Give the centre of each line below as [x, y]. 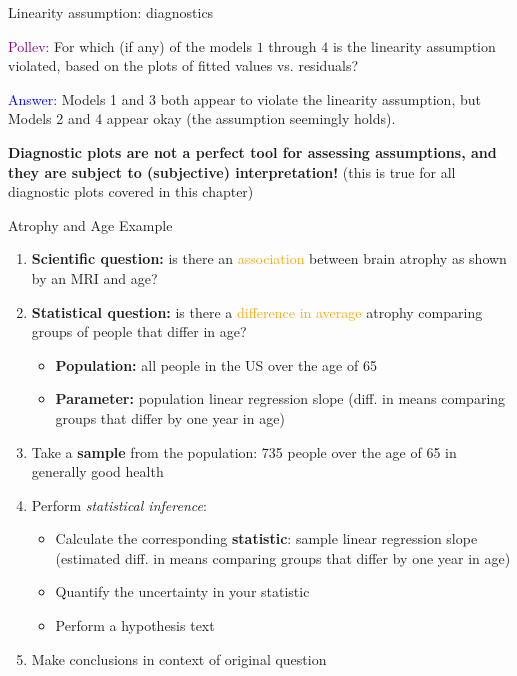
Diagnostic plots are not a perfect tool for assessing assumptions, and [252, 151]
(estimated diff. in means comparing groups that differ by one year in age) [283, 557]
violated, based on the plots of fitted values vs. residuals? [183, 65]
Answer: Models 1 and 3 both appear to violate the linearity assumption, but [244, 98]
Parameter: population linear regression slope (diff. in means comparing [280, 398]
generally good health [97, 471]
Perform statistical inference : [119, 504]
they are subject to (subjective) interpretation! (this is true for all [232, 171]
